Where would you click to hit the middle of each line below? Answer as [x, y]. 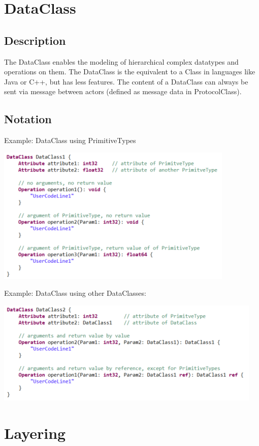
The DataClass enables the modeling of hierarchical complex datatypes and [121, 61]
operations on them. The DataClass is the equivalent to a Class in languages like [130, 72]
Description [35, 40]
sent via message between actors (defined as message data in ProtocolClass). [123, 91]
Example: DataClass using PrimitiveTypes [70, 140]
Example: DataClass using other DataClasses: [75, 293]
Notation [28, 119]
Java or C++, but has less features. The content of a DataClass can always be [126, 81]
